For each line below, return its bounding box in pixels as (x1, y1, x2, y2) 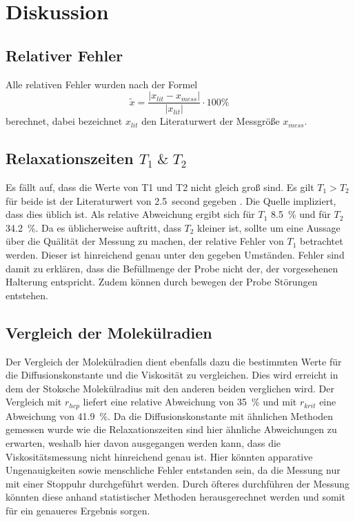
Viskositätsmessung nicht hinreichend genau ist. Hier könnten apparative (6, 449, 313, 463)
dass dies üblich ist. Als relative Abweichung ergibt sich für (6, 207, 255, 221)
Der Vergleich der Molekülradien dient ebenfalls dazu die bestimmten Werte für (6, 354, 342, 368)
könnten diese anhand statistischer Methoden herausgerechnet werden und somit (6, 490, 345, 504)
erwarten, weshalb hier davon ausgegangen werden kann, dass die (6, 436, 281, 450)
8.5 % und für (271, 207, 331, 221)
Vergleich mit (6, 394, 62, 409)
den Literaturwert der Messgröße (141, 114, 280, 128)
